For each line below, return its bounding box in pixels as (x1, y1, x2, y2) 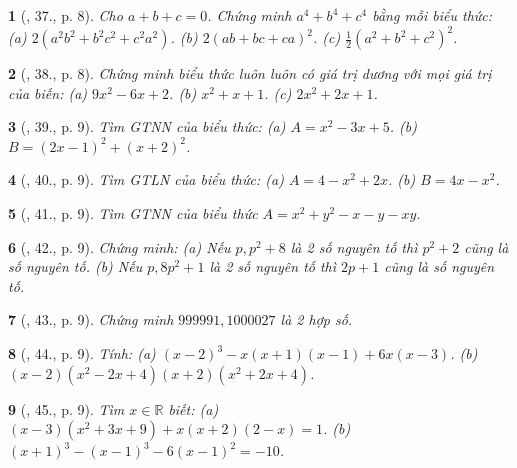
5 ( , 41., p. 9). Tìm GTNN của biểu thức (8, 203, 258, 224)
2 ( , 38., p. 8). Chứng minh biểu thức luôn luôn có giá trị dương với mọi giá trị (8, 63, 492, 84)
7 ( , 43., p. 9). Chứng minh (8, 309, 174, 330)
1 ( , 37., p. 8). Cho (8, 5, 123, 25)
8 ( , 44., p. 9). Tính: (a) (8, 343, 156, 364)
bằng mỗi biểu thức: (372, 5, 493, 25)
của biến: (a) (8, 82, 88, 103)
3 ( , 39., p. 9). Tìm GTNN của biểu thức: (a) (8, 116, 286, 137)
